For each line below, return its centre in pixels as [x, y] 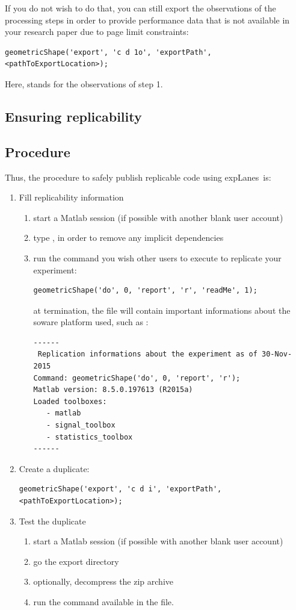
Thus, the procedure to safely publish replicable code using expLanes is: [138, 177]
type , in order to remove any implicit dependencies [128, 238]
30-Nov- [277, 354]
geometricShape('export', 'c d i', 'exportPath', [120, 489]
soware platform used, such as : [91, 322]
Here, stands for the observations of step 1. [84, 83]
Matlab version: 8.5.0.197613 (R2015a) [113, 390]
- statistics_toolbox [90, 437]
